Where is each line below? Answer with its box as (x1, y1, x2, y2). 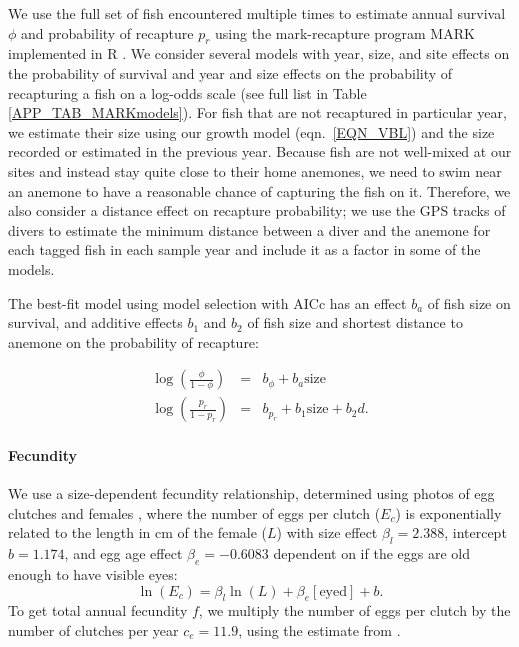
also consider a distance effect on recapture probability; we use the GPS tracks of (8, 200, 506, 221)
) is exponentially (395, 502, 502, 523)
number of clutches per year (8, 619, 179, 640)
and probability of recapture (21, 22, 194, 43)
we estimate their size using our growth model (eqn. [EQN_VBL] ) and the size (8, 121, 495, 142)
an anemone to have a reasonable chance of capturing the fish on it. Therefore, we (8, 180, 511, 201)
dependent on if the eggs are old (273, 543, 470, 564)
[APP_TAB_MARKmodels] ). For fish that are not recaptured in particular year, (8, 102, 507, 123)
